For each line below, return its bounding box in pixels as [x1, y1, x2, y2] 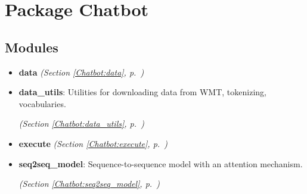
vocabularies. [18, 97, 66, 109]
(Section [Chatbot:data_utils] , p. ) [18, 117, 144, 130]
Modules [5, 37, 58, 56]
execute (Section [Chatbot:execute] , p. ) [18, 137, 168, 149]
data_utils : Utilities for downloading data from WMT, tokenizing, [18, 86, 266, 98]
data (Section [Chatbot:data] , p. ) [18, 65, 144, 78]
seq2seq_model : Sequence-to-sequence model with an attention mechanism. [18, 157, 303, 170]
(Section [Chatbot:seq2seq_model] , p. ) [18, 177, 160, 190]
